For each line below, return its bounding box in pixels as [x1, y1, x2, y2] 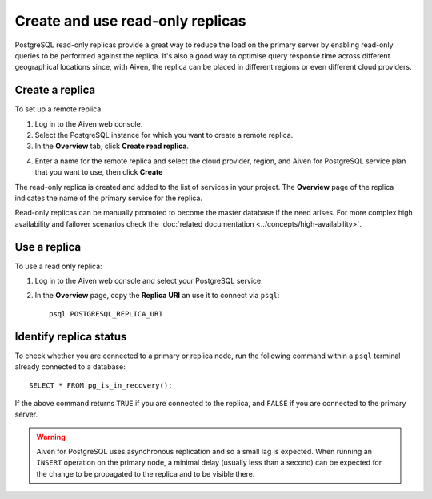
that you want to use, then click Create [34, 167, 163, 177]
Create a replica [14, 83, 96, 97]
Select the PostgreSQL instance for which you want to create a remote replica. [34, 131, 294, 140]
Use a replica [14, 240, 82, 254]
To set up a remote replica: [14, 104, 103, 114]
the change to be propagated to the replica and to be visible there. [36, 469, 255, 478]
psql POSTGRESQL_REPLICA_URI [49, 309, 163, 318]
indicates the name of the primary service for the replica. [14, 193, 203, 203]
